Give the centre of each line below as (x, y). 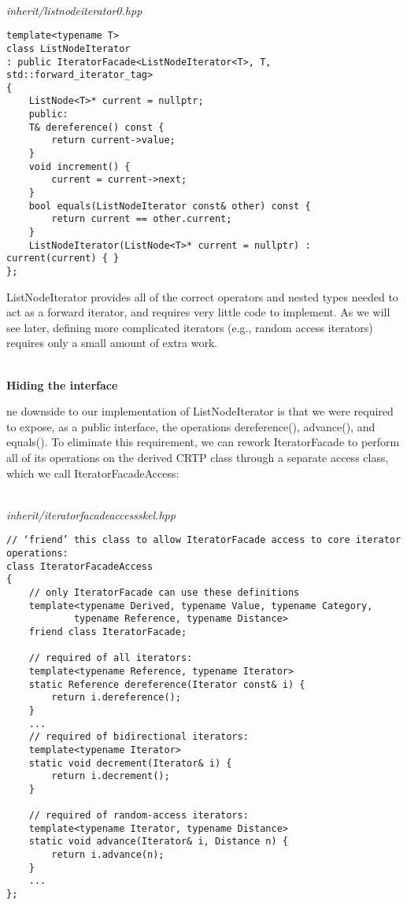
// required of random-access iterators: (139, 816)
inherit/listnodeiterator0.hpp (74, 10)
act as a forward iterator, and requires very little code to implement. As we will (198, 312)
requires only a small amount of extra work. (112, 343)
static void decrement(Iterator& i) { (130, 763)
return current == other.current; (142, 219)
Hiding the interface (62, 384)
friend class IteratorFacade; (108, 632)
